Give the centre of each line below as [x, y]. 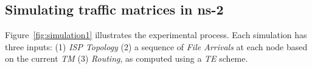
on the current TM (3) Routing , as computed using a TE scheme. [127, 58]
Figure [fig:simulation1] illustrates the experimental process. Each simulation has [156, 35]
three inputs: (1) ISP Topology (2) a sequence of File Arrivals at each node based [156, 46]
